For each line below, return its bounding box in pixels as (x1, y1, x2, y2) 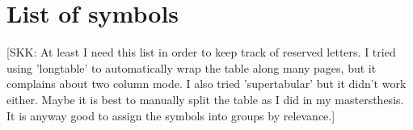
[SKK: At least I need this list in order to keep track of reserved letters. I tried (6, 44, 396, 61)
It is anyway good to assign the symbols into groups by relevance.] (6, 107, 335, 124)
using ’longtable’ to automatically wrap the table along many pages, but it (6, 59, 377, 76)
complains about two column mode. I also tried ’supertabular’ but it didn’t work (6, 75, 407, 92)
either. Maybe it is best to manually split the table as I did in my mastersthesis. (6, 90, 404, 107)
